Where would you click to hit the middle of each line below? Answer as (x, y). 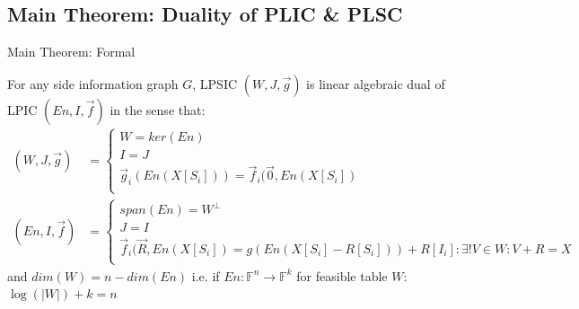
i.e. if (206, 275)
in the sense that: (158, 109)
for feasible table (342, 275)
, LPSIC (215, 83)
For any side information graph (93, 83)
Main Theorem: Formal (71, 52)
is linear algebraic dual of (376, 83)
